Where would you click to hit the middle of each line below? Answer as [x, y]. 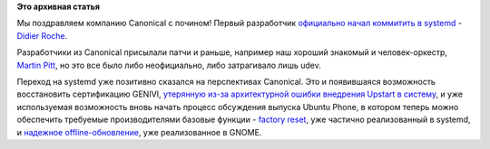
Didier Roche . [42, 35]
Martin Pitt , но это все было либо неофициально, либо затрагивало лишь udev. [169, 65]
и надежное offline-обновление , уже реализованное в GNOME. [139, 132]
